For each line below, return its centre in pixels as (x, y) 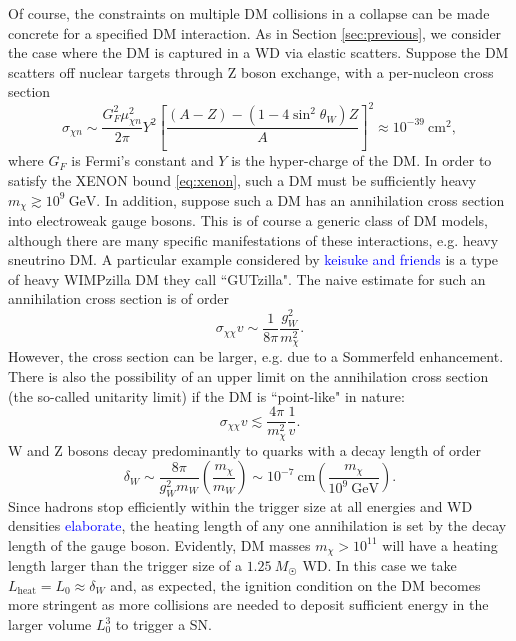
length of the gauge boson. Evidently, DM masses (159, 544)
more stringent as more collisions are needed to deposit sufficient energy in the (248, 604)
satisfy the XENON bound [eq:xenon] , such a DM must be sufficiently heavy (242, 179)
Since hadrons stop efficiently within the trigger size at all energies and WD (240, 505)
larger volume (50, 624)
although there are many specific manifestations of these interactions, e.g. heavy (253, 239)
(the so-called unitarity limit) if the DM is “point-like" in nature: (206, 395)
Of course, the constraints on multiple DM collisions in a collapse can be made (249, 13)
